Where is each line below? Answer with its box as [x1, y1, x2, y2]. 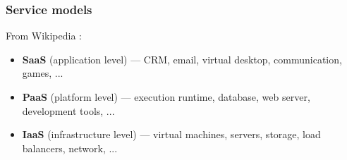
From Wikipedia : [6, 28, 82, 43]
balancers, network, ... [22, 140, 118, 155]
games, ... [22, 66, 63, 80]
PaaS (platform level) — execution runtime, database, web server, [22, 90, 310, 104]
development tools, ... [22, 103, 115, 118]
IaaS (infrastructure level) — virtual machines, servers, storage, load [22, 127, 321, 142]
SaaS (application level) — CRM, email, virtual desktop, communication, [22, 51, 342, 66]
